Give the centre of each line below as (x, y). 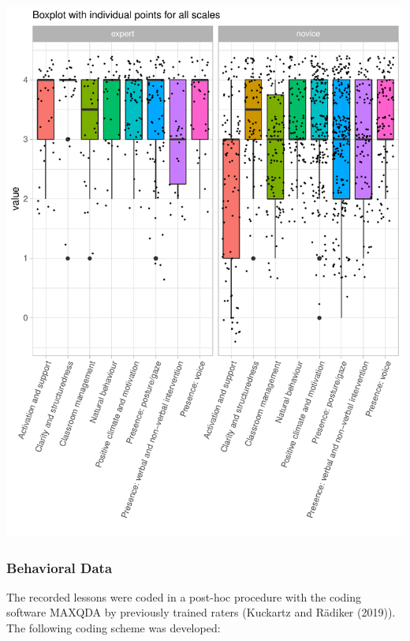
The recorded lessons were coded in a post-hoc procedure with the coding (184, 596)
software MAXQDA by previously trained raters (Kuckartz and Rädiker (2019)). (201, 612)
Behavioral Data (60, 567)
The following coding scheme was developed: (114, 628)
